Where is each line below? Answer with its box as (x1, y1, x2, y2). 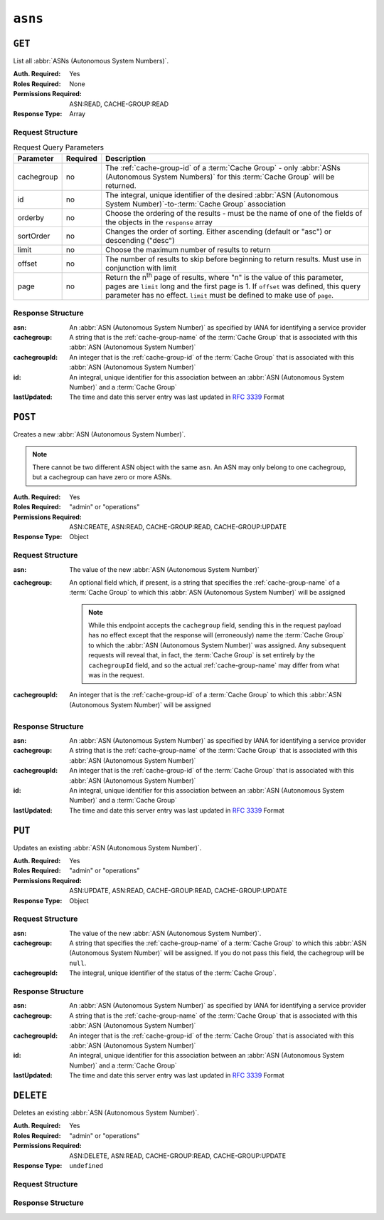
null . (69, 959, 87, 967)
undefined (69, 1162, 103, 1169)
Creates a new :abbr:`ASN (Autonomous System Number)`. (13, 430, 186, 439)
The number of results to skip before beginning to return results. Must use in (105, 254, 362, 264)
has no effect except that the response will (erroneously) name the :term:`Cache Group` (88, 631, 345, 640)
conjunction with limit (105, 263, 177, 273)
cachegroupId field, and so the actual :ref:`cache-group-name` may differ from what (88, 661, 340, 669)
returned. (105, 180, 137, 190)
